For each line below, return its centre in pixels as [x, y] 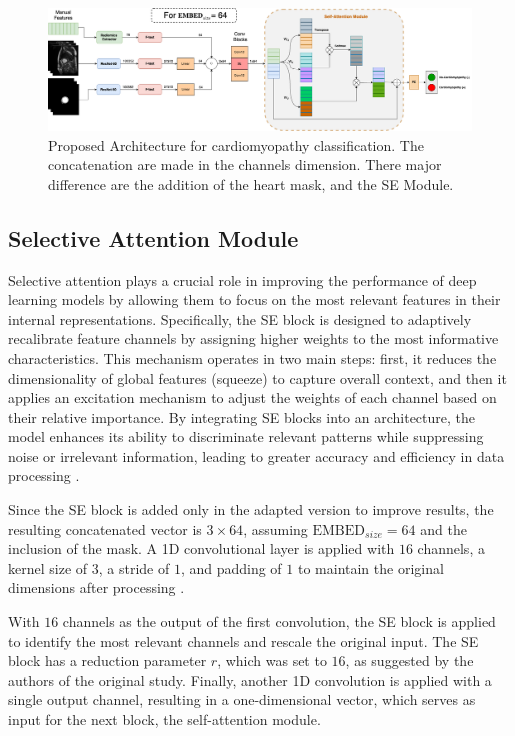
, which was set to [272, 660]
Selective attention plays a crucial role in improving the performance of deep [242, 279]
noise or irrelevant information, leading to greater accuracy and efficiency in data [256, 455]
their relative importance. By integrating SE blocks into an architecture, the [242, 416]
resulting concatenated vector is [105, 528]
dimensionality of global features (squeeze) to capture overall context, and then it [257, 377]
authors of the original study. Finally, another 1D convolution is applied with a [250, 679]
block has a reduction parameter [107, 660]
